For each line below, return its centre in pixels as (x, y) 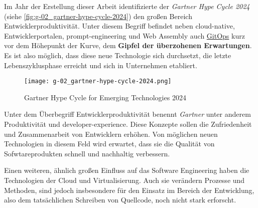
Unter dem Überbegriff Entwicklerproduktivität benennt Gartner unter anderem (127, 114)
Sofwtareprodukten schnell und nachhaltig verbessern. (87, 153)
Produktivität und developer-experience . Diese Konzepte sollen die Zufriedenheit (128, 124)
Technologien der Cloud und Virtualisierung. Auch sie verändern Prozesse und (124, 180)
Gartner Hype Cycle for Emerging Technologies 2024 (105, 97)
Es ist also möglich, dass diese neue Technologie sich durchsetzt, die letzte (118, 55)
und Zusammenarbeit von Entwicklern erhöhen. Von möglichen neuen (111, 134)
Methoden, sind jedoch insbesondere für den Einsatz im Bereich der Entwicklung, (129, 190)
